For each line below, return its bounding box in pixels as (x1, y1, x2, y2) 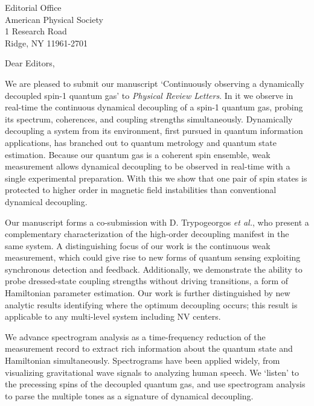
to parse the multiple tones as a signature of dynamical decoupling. (5, 389, 254, 402)
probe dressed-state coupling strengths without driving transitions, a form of (5, 274, 289, 287)
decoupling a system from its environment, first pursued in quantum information (5, 124, 303, 137)
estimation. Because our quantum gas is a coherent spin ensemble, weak (5, 148, 271, 160)
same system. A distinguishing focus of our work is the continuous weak (5, 239, 271, 252)
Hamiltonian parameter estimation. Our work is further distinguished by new (5, 287, 290, 299)
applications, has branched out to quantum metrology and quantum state (5, 136, 277, 148)
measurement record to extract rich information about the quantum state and (5, 342, 293, 355)
